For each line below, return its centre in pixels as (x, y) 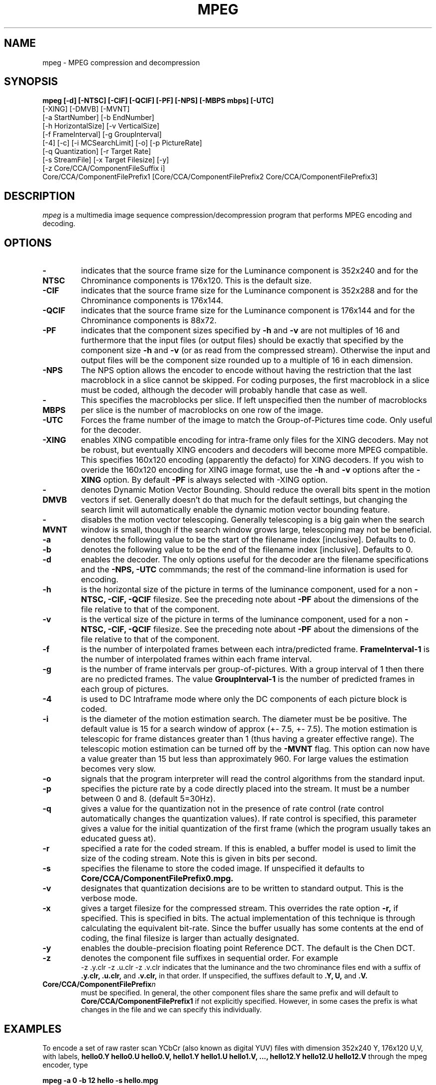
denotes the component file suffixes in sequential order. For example (210, 958)
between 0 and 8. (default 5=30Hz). (148, 799)
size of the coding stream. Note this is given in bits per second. (199, 859)
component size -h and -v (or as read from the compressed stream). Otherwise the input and (256, 350)
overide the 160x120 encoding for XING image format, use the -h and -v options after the (248, 470)
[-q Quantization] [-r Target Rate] (97, 151)
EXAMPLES (33, 1029)
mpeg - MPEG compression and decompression (121, 62)
